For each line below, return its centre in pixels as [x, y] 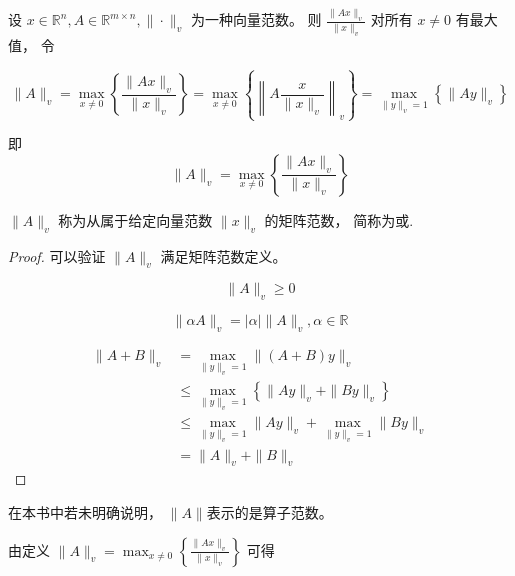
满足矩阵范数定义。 [223, 255]
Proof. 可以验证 [57, 255]
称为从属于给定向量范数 [135, 219]
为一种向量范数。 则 [256, 19]
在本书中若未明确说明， [85, 511]
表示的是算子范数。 [269, 511]
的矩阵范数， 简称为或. [339, 219]
